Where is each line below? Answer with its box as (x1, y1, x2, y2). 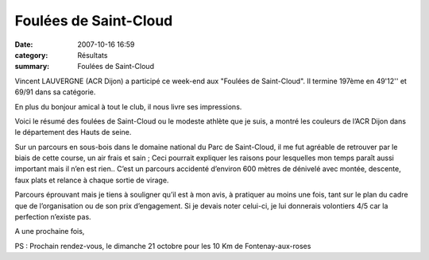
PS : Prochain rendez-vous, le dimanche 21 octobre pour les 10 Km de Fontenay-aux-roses (14, 241, 311, 250)
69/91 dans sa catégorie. (14, 87, 96, 97)
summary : (14, 62, 50, 71)
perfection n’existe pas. (14, 212, 91, 222)
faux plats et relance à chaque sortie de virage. (14, 175, 169, 185)
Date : (14, 40, 33, 49)
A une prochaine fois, (14, 227, 85, 236)
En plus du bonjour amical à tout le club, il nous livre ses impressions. (14, 101, 242, 111)
